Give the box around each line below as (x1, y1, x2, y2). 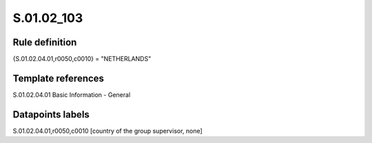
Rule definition (12, 36, 77, 48)
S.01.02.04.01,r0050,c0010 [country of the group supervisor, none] (12, 126, 203, 135)
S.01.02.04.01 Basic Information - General (12, 90, 131, 99)
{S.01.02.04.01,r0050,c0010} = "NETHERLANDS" (12, 55, 152, 63)
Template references (12, 72, 105, 84)
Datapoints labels (12, 109, 90, 120)
